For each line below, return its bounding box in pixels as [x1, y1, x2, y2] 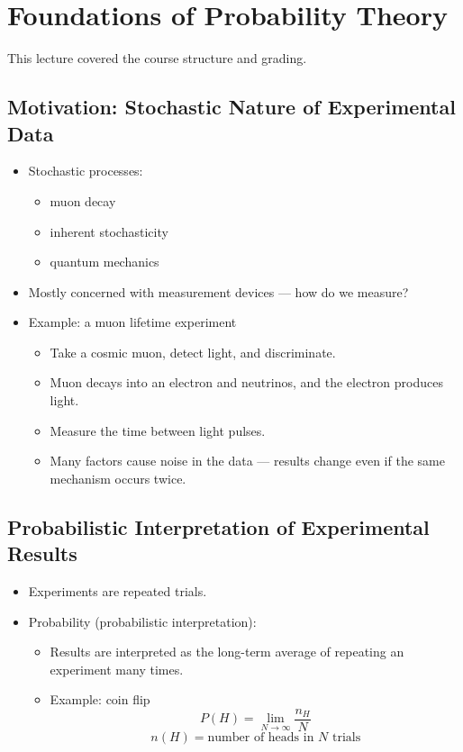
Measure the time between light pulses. [50, 421, 266, 439]
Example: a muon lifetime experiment [28, 313, 237, 331]
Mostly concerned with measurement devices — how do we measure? [28, 282, 409, 301]
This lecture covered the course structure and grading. [7, 49, 307, 68]
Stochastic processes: [28, 161, 143, 180]
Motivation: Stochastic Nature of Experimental [7, 93, 456, 121]
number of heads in [207, 731, 314, 745]
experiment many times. [50, 659, 184, 678]
